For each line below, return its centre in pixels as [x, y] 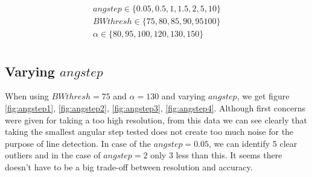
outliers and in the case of [53, 155]
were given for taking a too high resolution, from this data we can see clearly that [156, 120]
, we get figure [263, 96]
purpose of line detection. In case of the [78, 143]
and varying [183, 96]
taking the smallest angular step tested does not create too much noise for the [149, 132]
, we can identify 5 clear [253, 143]
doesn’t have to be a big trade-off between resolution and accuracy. [129, 166]
